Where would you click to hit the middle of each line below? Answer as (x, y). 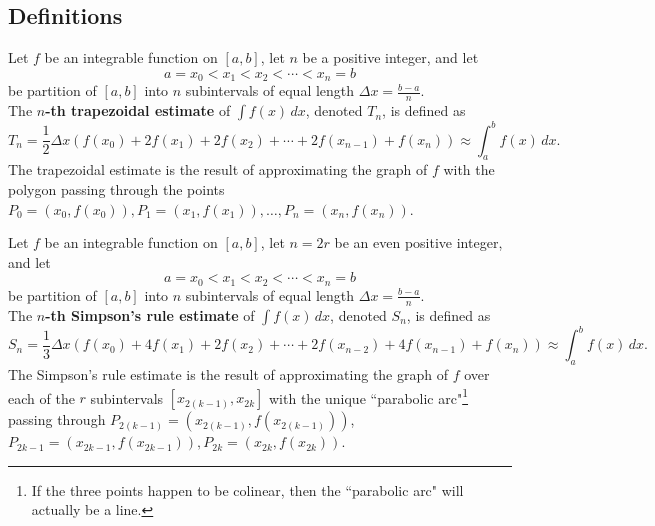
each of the (41, 397)
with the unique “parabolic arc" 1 (369, 396)
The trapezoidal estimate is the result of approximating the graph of (218, 169)
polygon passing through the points (116, 188)
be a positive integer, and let (390, 57)
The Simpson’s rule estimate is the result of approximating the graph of (228, 373)
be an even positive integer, (418, 242)
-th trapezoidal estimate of (138, 110)
